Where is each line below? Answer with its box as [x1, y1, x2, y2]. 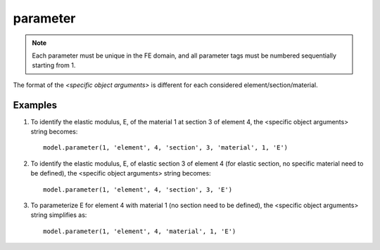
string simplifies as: [30, 211, 87, 219]
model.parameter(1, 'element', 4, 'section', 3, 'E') [43, 185, 232, 193]
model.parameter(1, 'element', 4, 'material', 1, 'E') [43, 227, 236, 235]
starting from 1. [32, 61, 76, 70]
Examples [13, 99, 58, 111]
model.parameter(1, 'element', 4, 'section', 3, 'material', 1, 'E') [43, 144, 289, 152]
